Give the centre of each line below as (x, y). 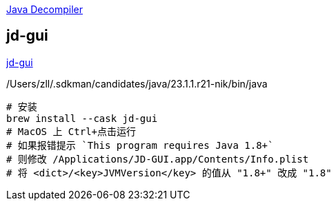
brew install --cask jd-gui (82, 118)
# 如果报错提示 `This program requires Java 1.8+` (140, 145)
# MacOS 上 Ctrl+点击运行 (71, 131)
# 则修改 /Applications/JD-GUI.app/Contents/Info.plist (158, 159)
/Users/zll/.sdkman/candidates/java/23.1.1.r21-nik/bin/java (137, 83)
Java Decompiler (45, 9)
